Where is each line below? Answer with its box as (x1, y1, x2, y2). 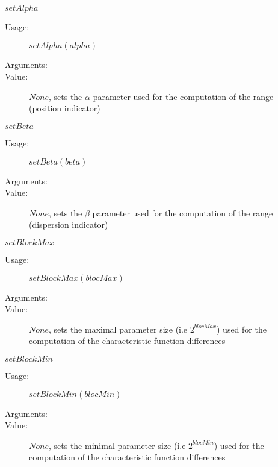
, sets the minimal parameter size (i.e (48, 439, 186, 451)
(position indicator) (29, 102, 100, 114)
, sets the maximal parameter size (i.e (48, 322, 188, 335)
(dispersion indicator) (29, 218, 108, 231)
